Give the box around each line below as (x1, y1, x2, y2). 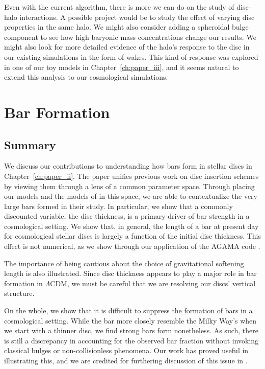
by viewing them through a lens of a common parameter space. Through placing (4, 180, 255, 191)
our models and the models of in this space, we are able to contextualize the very (4, 191, 257, 201)
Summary (4, 136, 56, 152)
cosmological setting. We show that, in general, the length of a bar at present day (4, 220, 259, 231)
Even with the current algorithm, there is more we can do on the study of (4, 2, 234, 12)
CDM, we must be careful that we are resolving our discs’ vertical (50, 278, 256, 288)
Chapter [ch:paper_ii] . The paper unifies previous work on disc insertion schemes (4, 170, 259, 181)
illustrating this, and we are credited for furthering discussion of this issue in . (4, 355, 248, 366)
